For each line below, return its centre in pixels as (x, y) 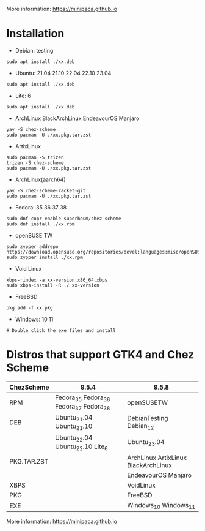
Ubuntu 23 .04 (146, 443)
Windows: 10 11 (34, 319)
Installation (35, 34)
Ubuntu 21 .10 (74, 427)
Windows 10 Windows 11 (161, 506)
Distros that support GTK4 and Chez (100, 355)
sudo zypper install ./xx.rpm (45, 257)
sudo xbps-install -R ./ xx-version (53, 285)
